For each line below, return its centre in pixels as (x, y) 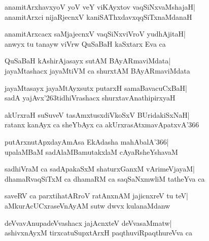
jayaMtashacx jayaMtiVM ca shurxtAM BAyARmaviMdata (97, 70)
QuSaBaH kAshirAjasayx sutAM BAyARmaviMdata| (88, 61)
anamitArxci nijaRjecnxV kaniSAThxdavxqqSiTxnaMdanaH (98, 16)
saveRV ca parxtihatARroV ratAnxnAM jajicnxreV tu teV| (96, 196)
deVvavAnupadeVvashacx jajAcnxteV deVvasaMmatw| (88, 222)
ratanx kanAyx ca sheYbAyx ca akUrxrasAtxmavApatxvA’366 (102, 125)
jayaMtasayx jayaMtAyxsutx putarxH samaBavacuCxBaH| (96, 88)
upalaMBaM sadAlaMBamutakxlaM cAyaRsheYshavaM (91, 151)
